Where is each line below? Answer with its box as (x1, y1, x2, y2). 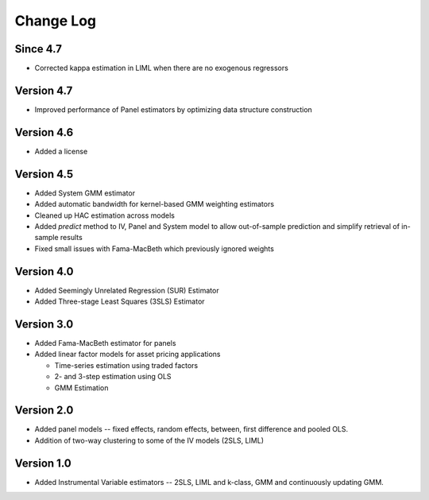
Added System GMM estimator (34, 188, 135, 198)
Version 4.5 (14, 167, 74, 180)
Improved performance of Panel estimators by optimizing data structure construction (34, 104, 313, 114)
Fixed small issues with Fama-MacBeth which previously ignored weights (34, 243, 274, 254)
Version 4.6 (14, 126, 74, 139)
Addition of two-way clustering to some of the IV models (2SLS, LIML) (34, 436, 264, 445)
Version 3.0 (14, 317, 74, 331)
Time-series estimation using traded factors (54, 360, 199, 370)
